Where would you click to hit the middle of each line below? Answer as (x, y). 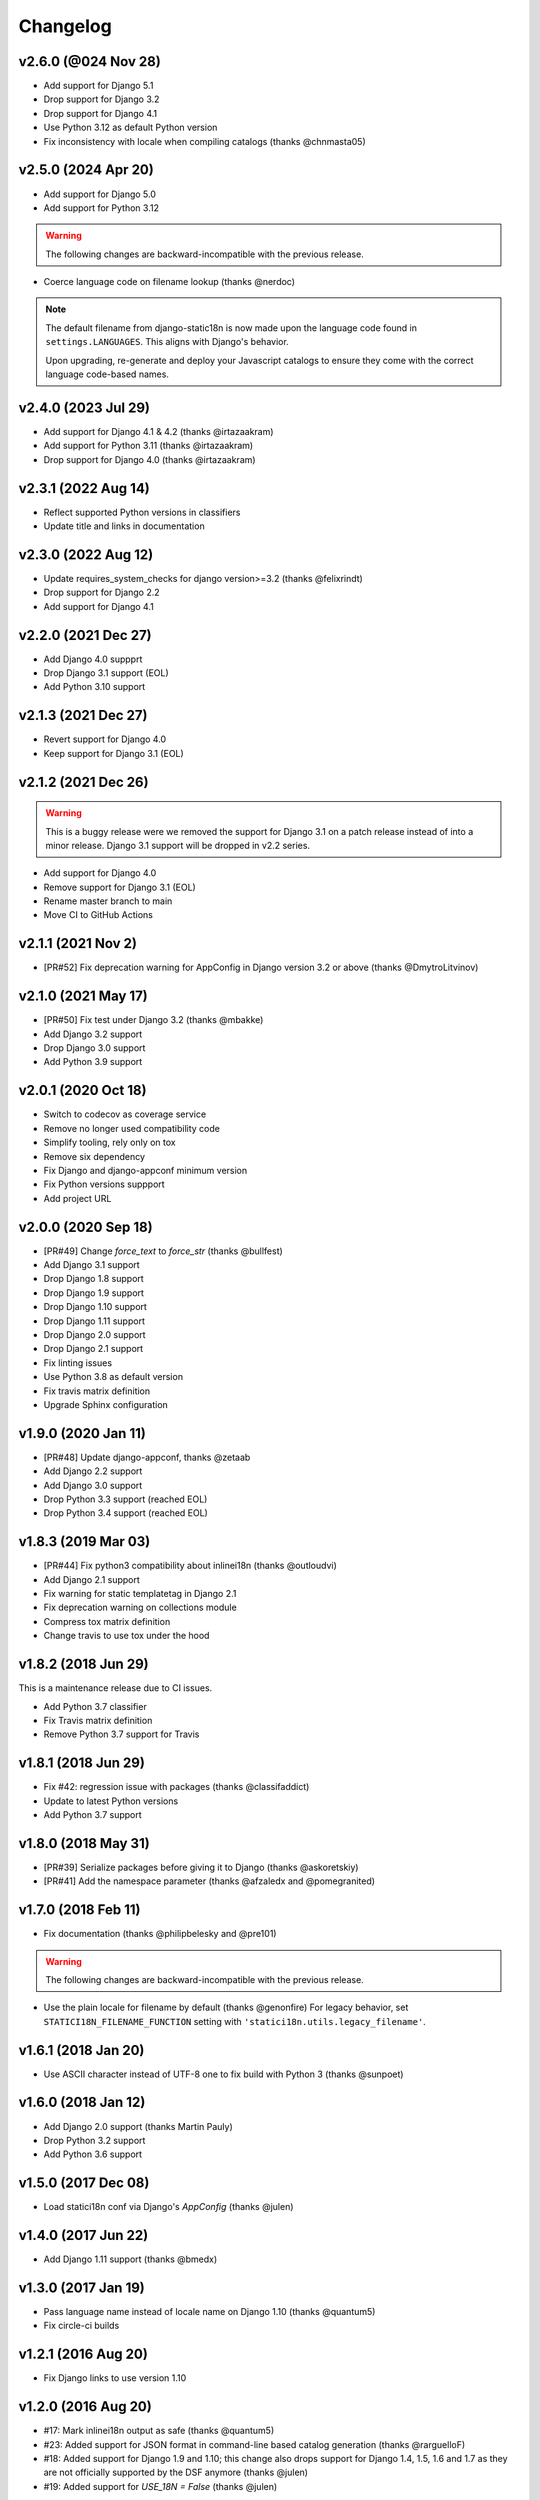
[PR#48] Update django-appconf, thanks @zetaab (147, 1457)
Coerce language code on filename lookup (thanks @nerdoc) (169, 282)
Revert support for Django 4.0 (105, 739)
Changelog (65, 26)
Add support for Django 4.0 (100, 873)
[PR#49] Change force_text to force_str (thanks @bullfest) (163, 1251)
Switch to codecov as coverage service (125, 1114)
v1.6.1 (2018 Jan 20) (81, 2050)
